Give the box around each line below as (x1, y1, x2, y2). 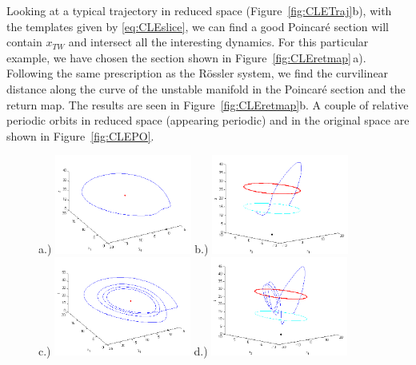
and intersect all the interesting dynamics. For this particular (68, 34, 369, 50)
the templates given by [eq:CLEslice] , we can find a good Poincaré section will (6, 18, 390, 34)
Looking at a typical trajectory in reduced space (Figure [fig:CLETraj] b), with (6, 2, 392, 18)
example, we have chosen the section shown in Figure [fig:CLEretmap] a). (6, 49, 366, 65)
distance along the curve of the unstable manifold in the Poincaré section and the (6, 80, 406, 97)
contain (6, 34, 42, 50)
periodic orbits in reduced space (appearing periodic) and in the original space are (6, 112, 410, 129)
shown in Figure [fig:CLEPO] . (6, 127, 154, 144)
